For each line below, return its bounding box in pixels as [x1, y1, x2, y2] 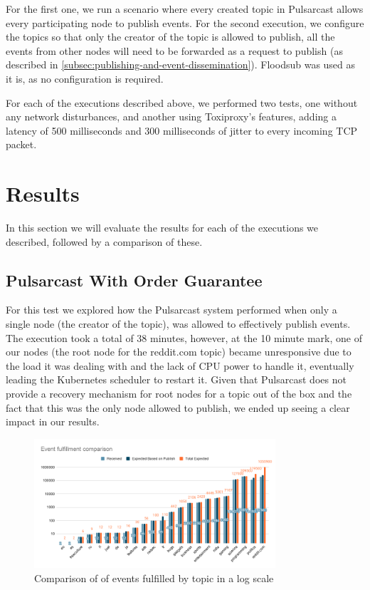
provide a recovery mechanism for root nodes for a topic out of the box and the [6, 386, 352, 401]
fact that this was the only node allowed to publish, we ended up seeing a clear [6, 400, 350, 415]
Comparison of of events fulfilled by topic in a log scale [34, 570, 274, 585]
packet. [6, 137, 37, 152]
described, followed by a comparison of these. [6, 234, 203, 249]
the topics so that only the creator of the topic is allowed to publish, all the [6, 29, 335, 44]
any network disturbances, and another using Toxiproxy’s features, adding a [6, 109, 337, 124]
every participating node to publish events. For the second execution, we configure [6, 15, 364, 30]
